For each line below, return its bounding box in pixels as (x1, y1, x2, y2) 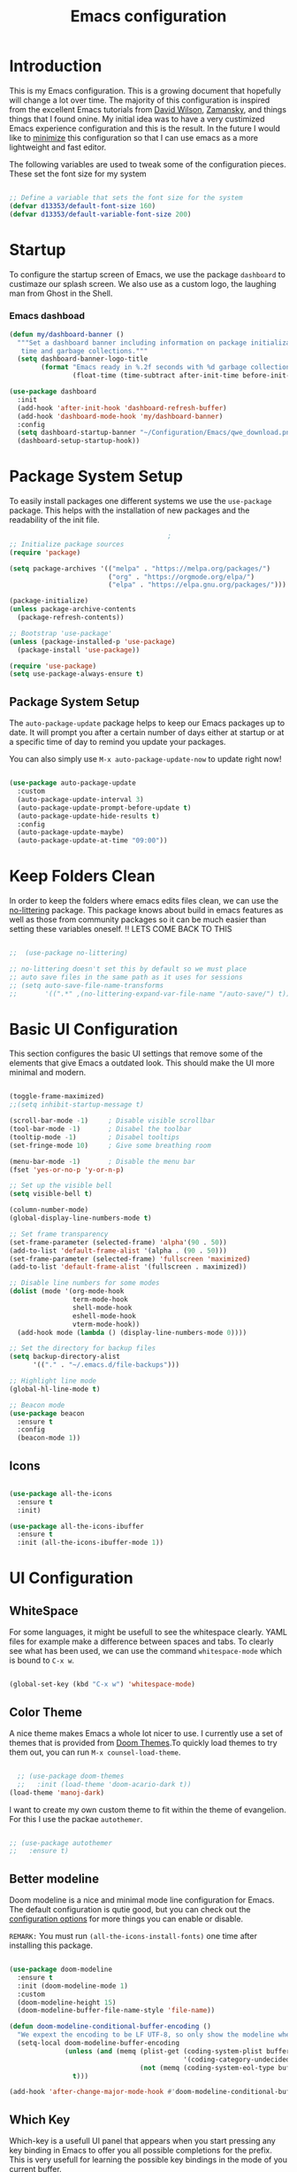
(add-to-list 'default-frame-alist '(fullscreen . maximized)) (9, 1262, 247, 1272)
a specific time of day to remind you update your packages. (9, 737, 226, 748)
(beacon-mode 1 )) (17, 1433, 81, 1443)
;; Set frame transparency (9, 1230, 109, 1238)
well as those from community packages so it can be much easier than (9, 914, 267, 925)
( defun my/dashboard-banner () (9, 330, 125, 338)
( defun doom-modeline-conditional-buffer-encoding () (9, 2022, 212, 2031)
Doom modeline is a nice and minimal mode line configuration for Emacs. (9, 1895, 275, 1905)
